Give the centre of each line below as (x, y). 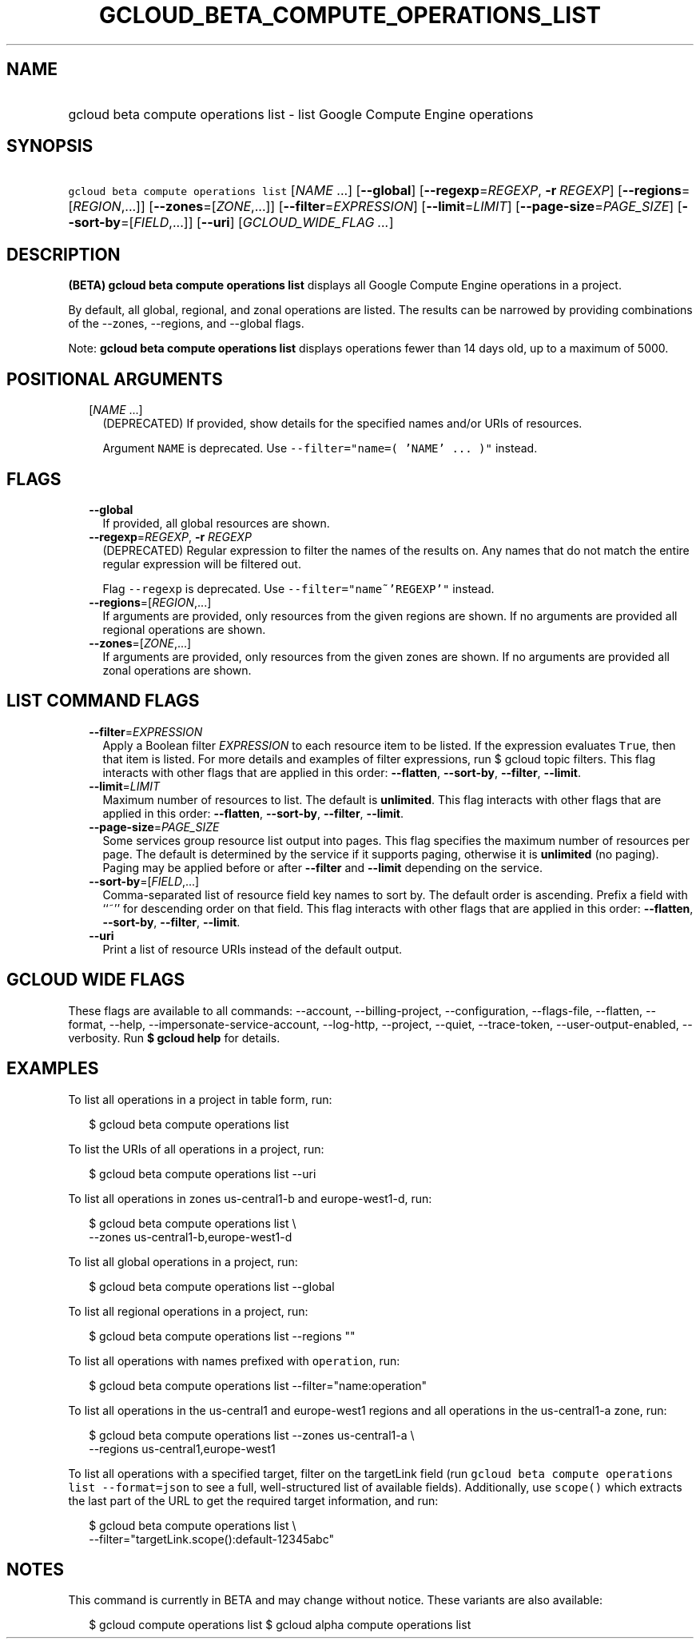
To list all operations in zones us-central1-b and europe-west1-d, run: (250, 1198)
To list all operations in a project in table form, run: (200, 1099)
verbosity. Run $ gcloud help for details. (174, 1038)
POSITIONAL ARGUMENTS (115, 379)
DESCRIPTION (64, 254)
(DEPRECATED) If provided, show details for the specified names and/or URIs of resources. (342, 424)
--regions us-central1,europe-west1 (182, 1448)
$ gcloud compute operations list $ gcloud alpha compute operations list (280, 1625)
